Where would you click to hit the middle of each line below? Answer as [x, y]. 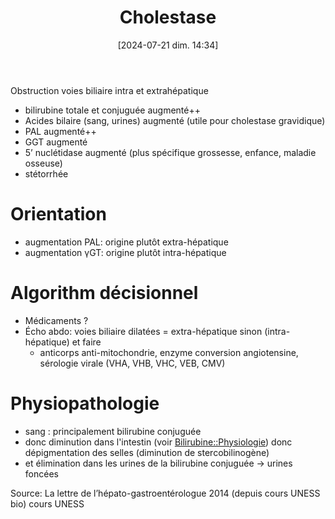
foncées [41, 473]
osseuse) [43, 163]
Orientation [58, 214]
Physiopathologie [85, 403]
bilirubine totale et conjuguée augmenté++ [112, 110]
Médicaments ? [56, 320]
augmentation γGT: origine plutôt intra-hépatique [125, 252]
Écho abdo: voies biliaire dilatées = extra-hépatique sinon [143, 331]
